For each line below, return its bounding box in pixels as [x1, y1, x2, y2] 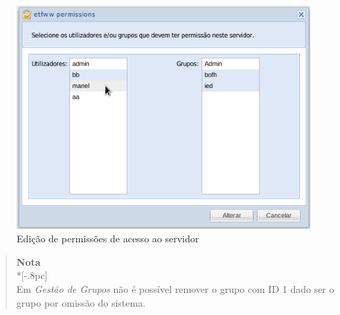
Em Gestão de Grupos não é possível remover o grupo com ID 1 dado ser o [16, 281, 334, 296]
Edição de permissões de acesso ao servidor [17, 231, 199, 246]
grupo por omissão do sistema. [16, 295, 146, 309]
